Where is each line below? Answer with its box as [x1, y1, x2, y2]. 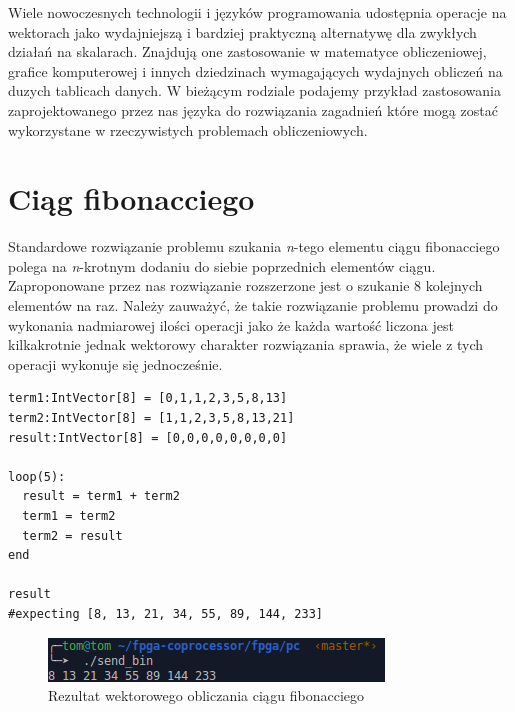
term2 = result [22, 528, 123, 543]
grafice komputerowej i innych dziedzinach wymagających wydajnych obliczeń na [8, 60, 503, 81]
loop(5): [8, 469, 66, 484]
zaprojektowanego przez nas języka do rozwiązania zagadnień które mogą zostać [8, 99, 498, 120]
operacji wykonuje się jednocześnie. [8, 353, 223, 374]
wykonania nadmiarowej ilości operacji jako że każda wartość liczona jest [8, 314, 454, 335]
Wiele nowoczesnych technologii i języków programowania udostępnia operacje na [8, 2, 507, 22]
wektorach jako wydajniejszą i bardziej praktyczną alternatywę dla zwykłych [8, 21, 477, 42]
